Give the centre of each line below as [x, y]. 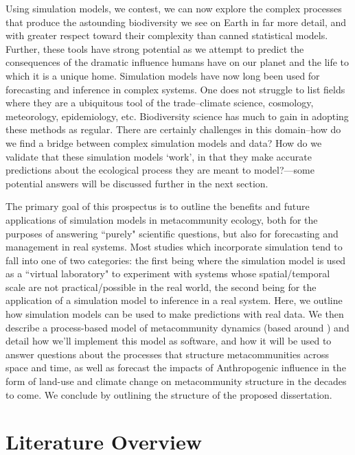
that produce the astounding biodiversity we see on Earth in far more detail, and [176, 22]
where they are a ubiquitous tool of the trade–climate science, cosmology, [160, 103]
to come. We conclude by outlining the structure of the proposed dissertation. [169, 394]
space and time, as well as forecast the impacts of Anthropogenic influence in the [176, 367]
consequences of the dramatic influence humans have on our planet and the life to [177, 62]
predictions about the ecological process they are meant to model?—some [160, 170]
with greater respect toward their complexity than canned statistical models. [167, 35]
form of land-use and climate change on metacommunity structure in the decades [176, 381]
